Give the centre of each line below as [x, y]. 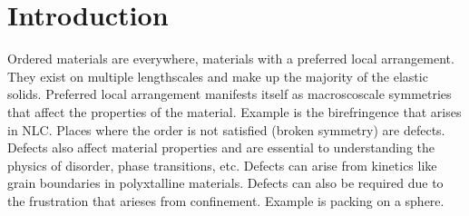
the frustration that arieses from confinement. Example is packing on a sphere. [226, 200]
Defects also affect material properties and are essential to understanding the [221, 147]
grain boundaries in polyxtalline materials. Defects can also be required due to [225, 183]
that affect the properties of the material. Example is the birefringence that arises [234, 111]
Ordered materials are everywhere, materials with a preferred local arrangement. [231, 59]
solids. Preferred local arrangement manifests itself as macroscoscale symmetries [230, 94]
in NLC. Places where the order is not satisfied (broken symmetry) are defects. [226, 129]
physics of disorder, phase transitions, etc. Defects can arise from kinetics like [222, 165]
